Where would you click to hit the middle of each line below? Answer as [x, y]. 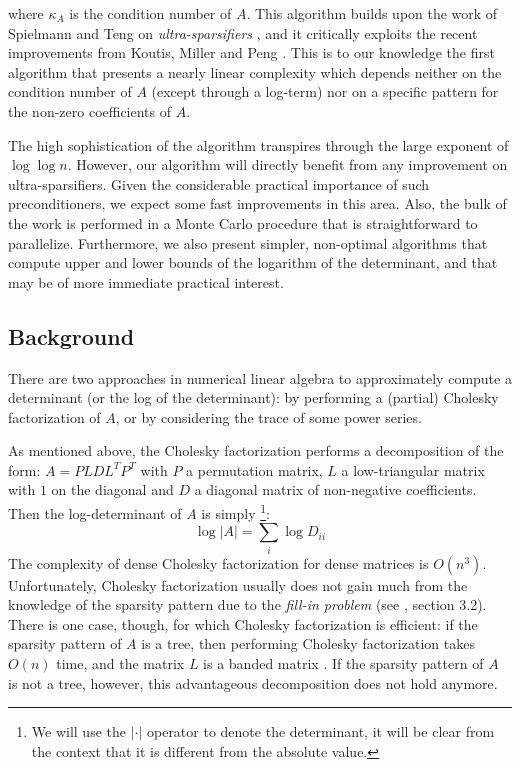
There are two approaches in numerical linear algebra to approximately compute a [260, 377]
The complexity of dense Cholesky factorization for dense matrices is [218, 562]
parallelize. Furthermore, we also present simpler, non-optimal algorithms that [248, 242]
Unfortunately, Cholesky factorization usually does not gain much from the [238, 584]
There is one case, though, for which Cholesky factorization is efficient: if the [243, 623]
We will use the [78, 731]
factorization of [54, 416]
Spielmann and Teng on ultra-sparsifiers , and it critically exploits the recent [243, 32]
